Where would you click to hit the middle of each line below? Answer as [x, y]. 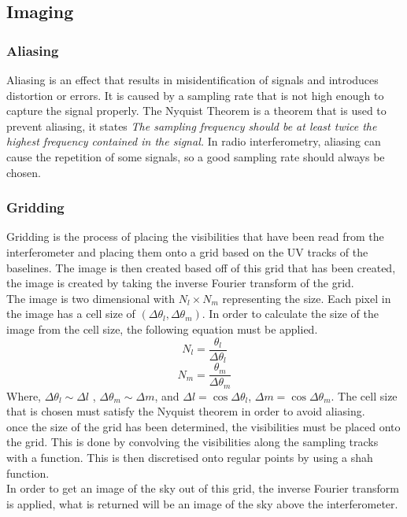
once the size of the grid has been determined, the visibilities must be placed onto [203, 426]
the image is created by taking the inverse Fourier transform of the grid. [180, 283]
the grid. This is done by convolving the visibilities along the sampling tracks [192, 442]
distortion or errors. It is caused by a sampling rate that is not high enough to [195, 95]
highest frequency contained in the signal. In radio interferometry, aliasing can [194, 141]
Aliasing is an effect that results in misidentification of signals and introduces [192, 79]
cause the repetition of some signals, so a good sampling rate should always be [196, 156]
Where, [24, 395]
